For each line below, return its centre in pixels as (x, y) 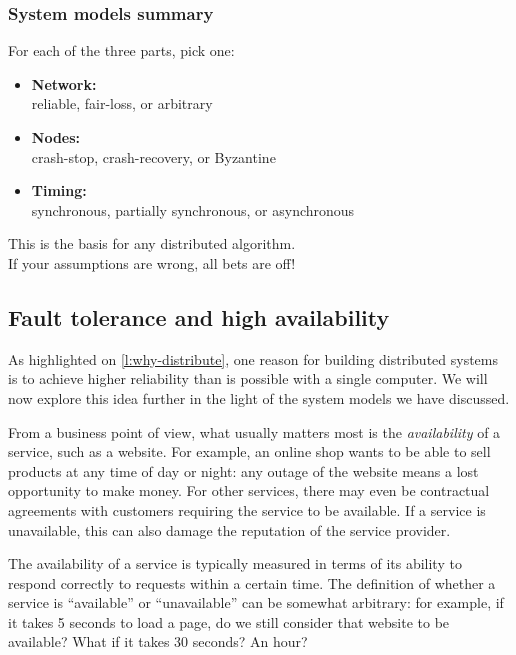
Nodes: (56, 137)
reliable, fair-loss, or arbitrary (122, 103)
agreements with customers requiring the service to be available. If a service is (247, 509)
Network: (64, 83)
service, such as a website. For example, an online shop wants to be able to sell (249, 451)
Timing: (59, 190)
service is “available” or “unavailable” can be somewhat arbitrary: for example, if (256, 602)
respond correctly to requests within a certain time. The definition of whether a (252, 582)
